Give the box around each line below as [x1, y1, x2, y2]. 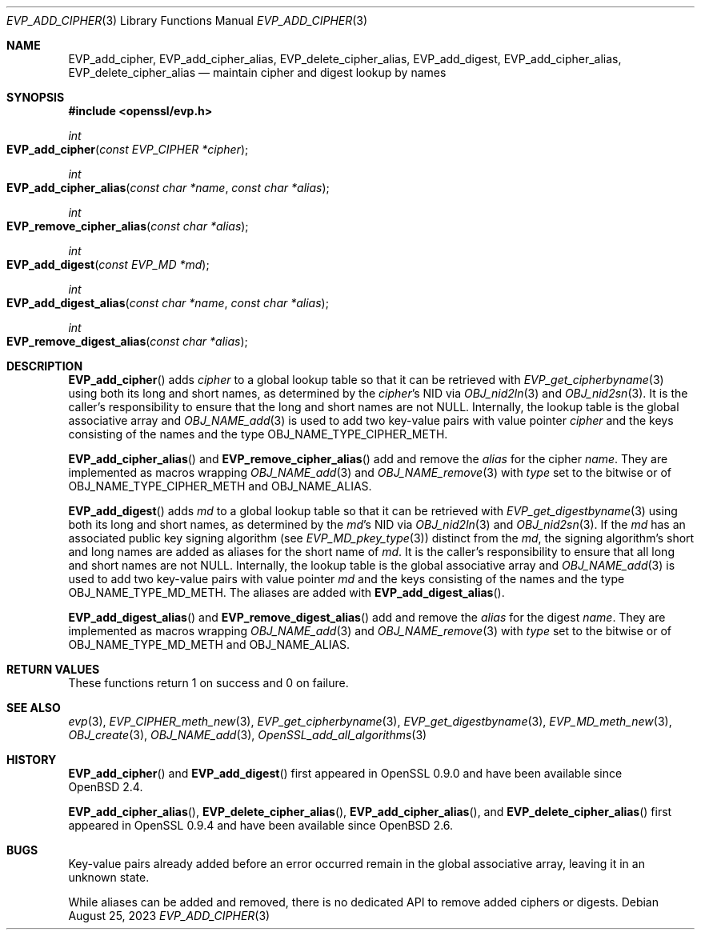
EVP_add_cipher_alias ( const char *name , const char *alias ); [6, 181, 330, 194]
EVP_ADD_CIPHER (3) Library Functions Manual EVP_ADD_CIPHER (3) [6, 14, 368, 27]
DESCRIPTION [6, 359, 83, 373]
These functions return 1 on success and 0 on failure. [68, 676, 349, 690]
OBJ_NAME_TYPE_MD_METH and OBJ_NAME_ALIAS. [68, 638, 350, 651]
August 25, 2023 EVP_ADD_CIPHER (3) [68, 909, 270, 922]
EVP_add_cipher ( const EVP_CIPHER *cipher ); [6, 142, 249, 156]
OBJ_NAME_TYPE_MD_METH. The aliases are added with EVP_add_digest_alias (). [68, 586, 505, 599]
